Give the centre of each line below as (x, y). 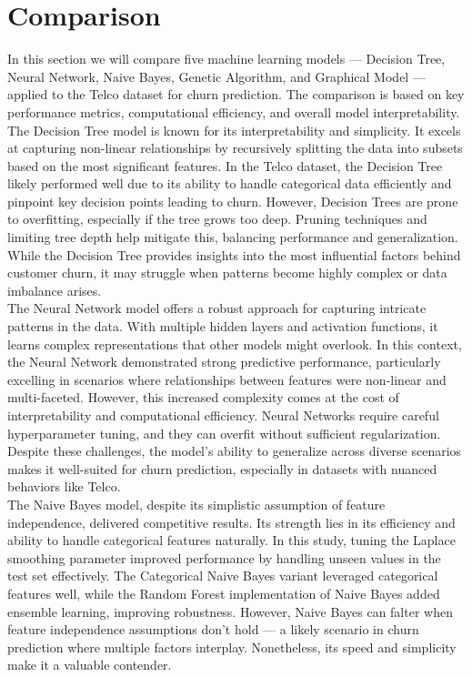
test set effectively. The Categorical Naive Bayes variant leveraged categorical (223, 576)
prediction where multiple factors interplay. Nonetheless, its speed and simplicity (232, 647)
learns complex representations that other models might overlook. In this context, (235, 344)
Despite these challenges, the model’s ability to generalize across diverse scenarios (235, 451)
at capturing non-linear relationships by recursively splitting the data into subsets (235, 148)
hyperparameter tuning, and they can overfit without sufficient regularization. (224, 433)
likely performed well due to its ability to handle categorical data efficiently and (230, 183)
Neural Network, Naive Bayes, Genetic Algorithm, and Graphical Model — (216, 76)
